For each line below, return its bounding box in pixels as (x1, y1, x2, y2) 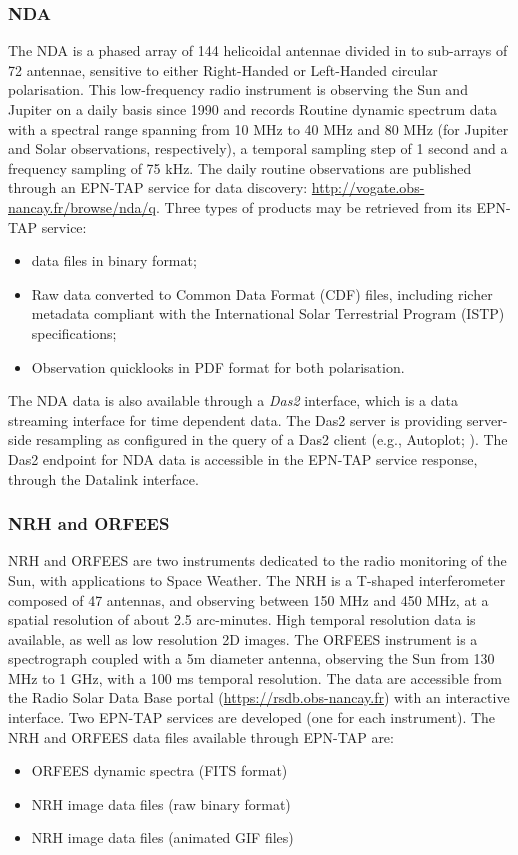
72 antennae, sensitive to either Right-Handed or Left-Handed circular (8, 59, 438, 80)
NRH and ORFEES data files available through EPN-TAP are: (8, 726, 394, 747)
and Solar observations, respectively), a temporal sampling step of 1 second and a (8, 138, 508, 159)
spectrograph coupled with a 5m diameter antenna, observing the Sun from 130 (8, 648, 495, 669)
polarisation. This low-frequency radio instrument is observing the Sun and (8, 79, 468, 100)
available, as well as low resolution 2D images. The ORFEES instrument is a (8, 628, 478, 649)
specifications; (31, 322, 117, 343)
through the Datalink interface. (8, 468, 199, 489)
